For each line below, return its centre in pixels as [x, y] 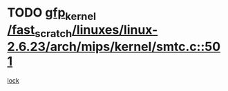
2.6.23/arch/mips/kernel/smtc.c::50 [114, 47]
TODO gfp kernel [52, 14]
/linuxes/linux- [115, 30]
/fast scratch [40, 31]
